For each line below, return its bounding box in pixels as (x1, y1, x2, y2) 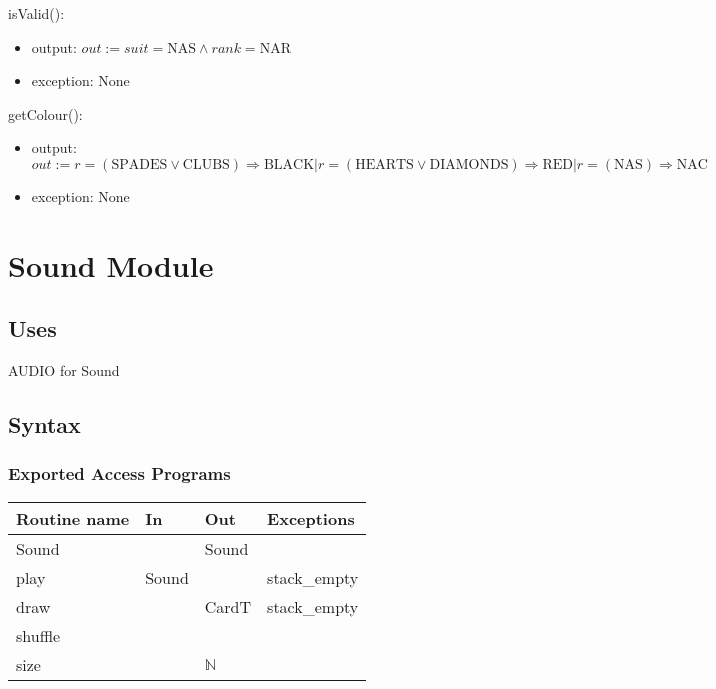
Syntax (8, 409, 81, 440)
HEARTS (355, 157, 414, 172)
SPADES (111, 157, 168, 172)
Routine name (16, 506, 130, 530)
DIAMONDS (429, 157, 509, 172)
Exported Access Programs (8, 461, 231, 486)
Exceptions (267, 506, 355, 530)
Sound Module (8, 244, 214, 285)
